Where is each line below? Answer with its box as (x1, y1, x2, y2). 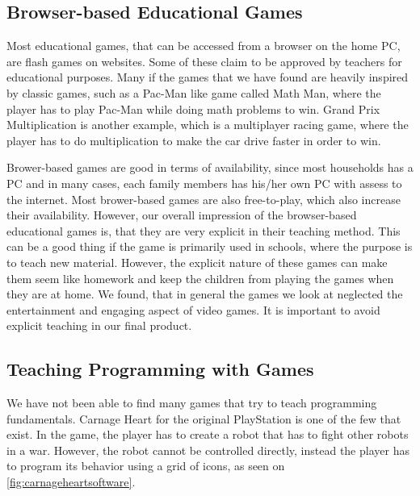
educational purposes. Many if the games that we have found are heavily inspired (6, 69, 409, 85)
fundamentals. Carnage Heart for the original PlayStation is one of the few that (6, 410, 401, 427)
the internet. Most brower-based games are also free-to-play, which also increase (6, 190, 401, 207)
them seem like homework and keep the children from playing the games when (6, 269, 394, 286)
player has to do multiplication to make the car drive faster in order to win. (6, 131, 381, 148)
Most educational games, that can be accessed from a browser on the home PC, (6, 37, 401, 54)
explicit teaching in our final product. (6, 317, 192, 334)
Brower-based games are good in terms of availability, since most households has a (6, 159, 414, 176)
